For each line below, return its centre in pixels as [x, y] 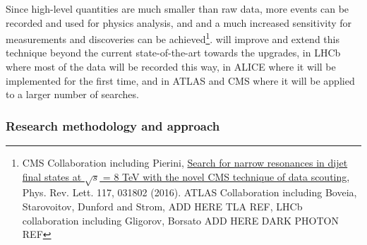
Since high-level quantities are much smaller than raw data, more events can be [178, 8]
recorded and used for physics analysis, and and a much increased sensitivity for [179, 22]
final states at [52, 176]
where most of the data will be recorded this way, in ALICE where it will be [171, 67]
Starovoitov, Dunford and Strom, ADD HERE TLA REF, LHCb [162, 206]
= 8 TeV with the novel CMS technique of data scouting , [226, 176]
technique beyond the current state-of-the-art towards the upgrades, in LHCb [173, 53]
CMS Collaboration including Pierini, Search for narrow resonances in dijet [185, 163]
